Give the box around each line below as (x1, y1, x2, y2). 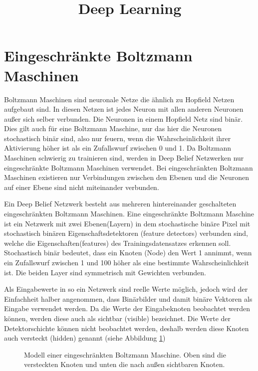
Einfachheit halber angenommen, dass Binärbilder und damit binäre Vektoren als (4, 293, 253, 304)
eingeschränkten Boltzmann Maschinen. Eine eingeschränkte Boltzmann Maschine (4, 208, 255, 219)
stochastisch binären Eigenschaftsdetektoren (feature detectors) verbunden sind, (4, 228, 249, 238)
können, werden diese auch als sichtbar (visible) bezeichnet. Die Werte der (4, 313, 231, 323)
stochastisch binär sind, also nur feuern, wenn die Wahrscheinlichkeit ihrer (4, 133, 231, 143)
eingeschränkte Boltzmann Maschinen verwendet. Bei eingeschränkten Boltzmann (4, 162, 253, 173)
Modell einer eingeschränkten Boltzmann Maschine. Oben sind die (24, 349, 226, 360)
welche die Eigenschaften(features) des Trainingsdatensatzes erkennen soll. (4, 237, 231, 248)
